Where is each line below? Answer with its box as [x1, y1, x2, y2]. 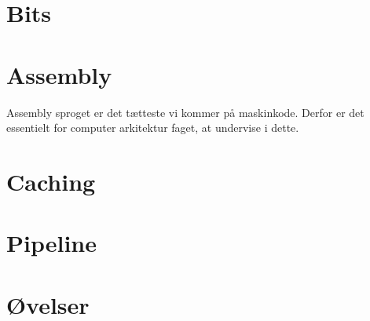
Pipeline [6, 227, 97, 259]
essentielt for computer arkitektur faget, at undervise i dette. [6, 119, 299, 136]
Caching [6, 165, 96, 197]
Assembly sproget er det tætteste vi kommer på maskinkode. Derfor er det [6, 104, 365, 120]
